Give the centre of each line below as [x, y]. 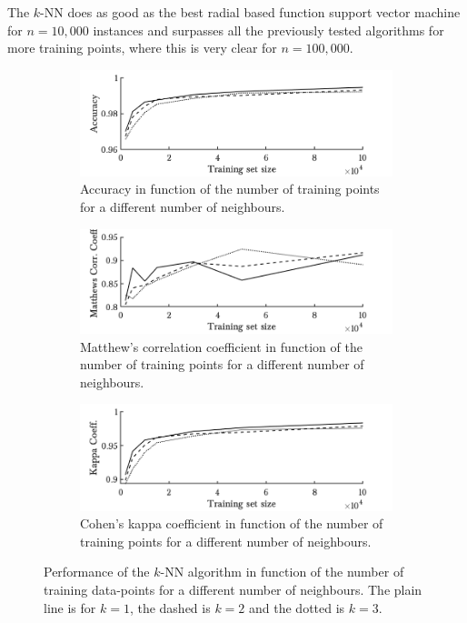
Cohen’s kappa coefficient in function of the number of [232, 523]
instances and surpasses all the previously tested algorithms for [268, 30]
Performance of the [97, 572]
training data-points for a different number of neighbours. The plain [233, 589]
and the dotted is [297, 607]
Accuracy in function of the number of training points [230, 189]
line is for [70, 607]
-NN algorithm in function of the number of [282, 572]
